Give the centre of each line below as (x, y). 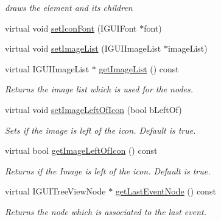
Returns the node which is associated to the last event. (106, 211)
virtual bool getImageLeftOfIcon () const (81, 150)
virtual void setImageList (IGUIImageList (83, 48)
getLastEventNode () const (166, 191)
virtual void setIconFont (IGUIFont (71, 28)
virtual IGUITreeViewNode (55, 191)
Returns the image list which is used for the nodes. (99, 89)
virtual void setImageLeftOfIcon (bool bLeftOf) (93, 109)
